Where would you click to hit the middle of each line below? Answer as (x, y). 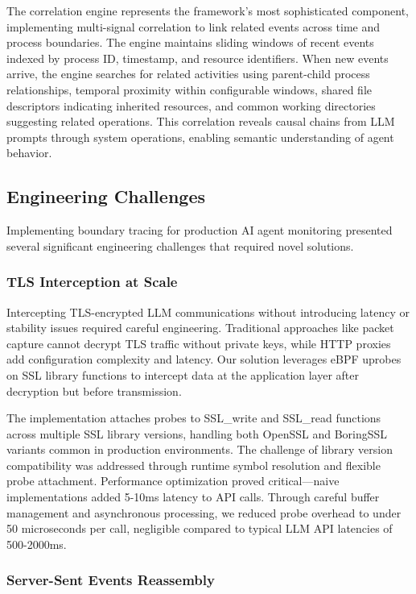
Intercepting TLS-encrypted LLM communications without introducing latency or (208, 312)
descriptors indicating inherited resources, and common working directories (191, 105)
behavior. (29, 153)
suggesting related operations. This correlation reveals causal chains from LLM (201, 121)
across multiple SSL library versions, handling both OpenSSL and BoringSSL (197, 433)
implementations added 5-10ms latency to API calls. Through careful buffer (193, 497)
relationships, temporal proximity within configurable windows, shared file (189, 89)
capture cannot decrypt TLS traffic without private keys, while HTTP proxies (199, 343)
